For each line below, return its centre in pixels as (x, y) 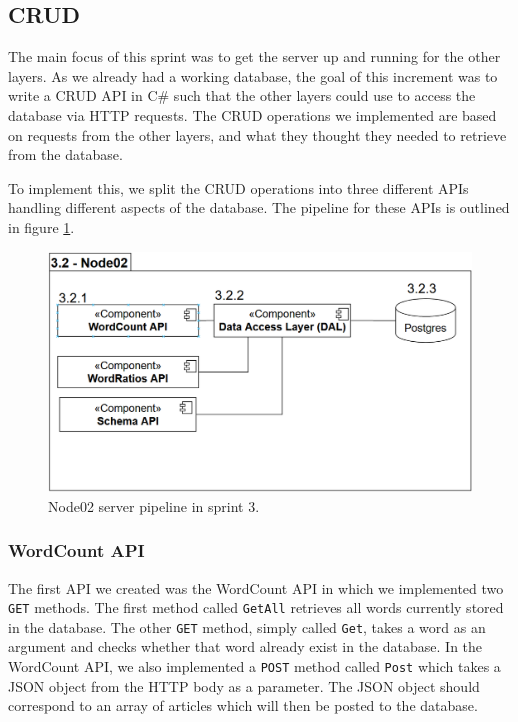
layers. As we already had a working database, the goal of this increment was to (253, 75)
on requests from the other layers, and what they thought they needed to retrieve (257, 134)
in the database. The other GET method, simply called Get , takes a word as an (247, 626)
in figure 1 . (41, 226)
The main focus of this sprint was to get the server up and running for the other (254, 56)
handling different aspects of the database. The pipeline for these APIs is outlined (259, 207)
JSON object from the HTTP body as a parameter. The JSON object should (244, 685)
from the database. (65, 154)
